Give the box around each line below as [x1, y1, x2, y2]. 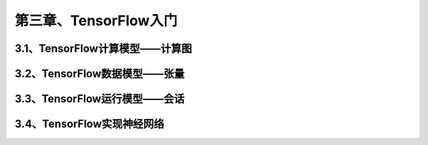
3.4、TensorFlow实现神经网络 [14, 117, 165, 131]
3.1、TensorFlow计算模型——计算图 [14, 42, 193, 55]
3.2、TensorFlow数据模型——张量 [14, 67, 185, 80]
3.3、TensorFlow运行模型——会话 [14, 92, 185, 106]
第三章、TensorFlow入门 [14, 12, 178, 29]
